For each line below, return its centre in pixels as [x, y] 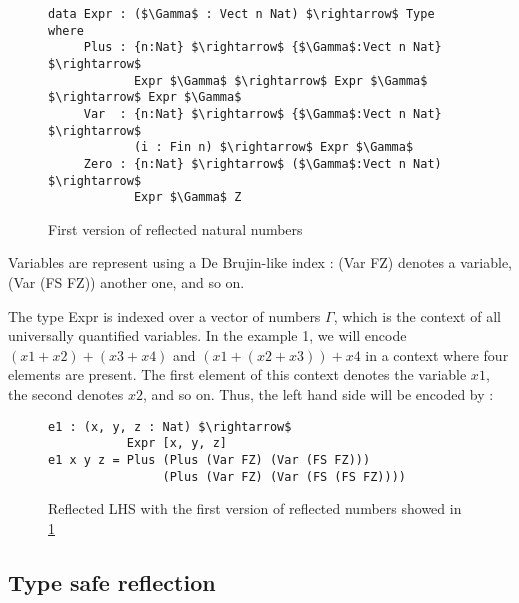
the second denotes [66, 394]
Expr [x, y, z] [176, 443]
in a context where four [437, 354]
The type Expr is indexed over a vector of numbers [164, 315]
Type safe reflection [112, 581]
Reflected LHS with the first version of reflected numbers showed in [255, 508]
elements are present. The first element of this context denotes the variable [237, 374]
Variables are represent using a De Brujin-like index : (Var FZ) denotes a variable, [260, 262]
